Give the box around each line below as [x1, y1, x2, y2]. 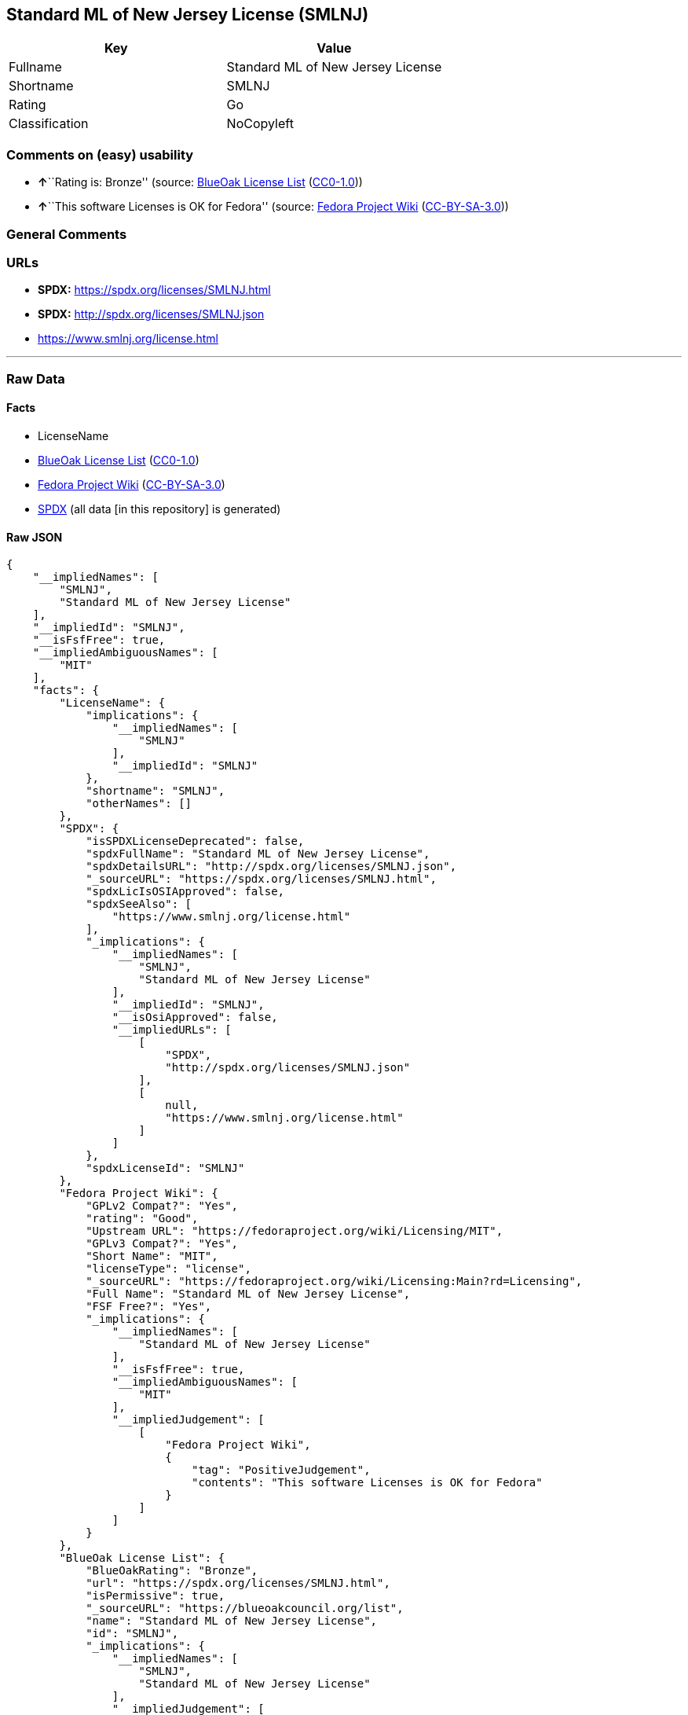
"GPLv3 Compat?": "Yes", [86, 1237, 239, 1250]
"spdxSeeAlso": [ [86, 898, 192, 911]
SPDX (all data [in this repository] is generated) [38, 501, 281, 516]
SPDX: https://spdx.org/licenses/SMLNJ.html [38, 283, 271, 297]
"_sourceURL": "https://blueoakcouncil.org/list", [86, 1602, 404, 1615]
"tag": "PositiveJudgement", [192, 1463, 371, 1477]
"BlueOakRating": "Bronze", [86, 1564, 258, 1577]
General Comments [6, 226, 127, 242]
